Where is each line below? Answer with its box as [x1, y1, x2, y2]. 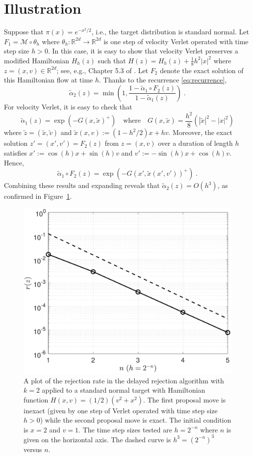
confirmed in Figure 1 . [4, 191, 72, 201]
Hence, [4, 157, 24, 167]
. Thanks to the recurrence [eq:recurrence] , [99, 75, 227, 85]
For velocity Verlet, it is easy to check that [4, 101, 132, 111]
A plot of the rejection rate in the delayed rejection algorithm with [24, 375, 224, 385]
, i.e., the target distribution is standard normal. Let [91, 27, 249, 37]
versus [24, 444, 42, 454]
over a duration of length [158, 138, 233, 148]
